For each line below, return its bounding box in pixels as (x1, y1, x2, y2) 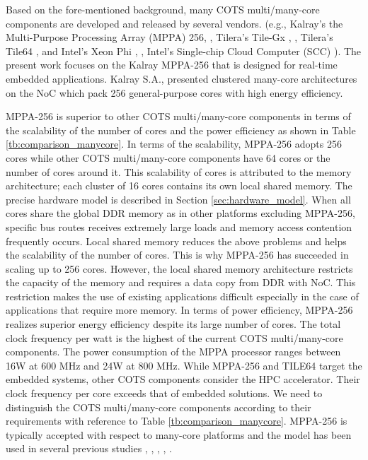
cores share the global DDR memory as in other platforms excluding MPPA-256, (6, 206, 355, 220)
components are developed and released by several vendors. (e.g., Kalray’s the (6, 16, 343, 30)
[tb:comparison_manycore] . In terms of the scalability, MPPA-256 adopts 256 (6, 136, 342, 151)
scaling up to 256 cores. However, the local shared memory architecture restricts (6, 261, 353, 276)
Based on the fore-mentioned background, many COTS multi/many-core (6, 2, 320, 16)
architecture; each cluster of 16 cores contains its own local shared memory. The (6, 178, 352, 193)
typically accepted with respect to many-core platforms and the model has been (6, 427, 352, 442)
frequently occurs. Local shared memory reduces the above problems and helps (6, 233, 347, 248)
